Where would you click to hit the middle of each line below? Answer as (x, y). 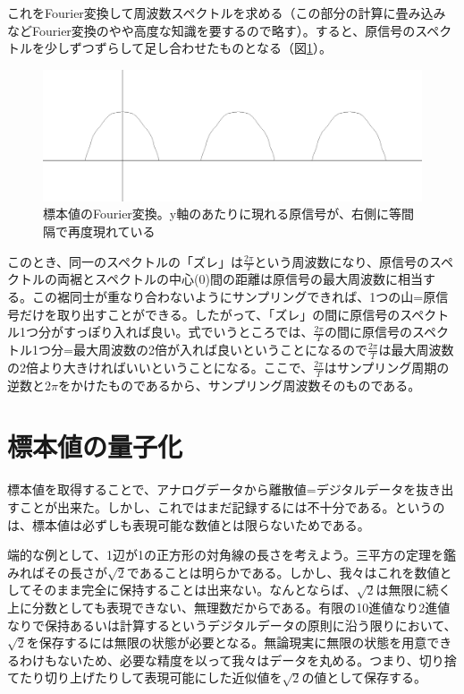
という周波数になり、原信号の (342, 261)
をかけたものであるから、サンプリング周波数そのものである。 (239, 385)
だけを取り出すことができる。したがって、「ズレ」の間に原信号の (210, 314)
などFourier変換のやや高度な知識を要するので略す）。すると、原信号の (211, 30)
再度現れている (111, 231)
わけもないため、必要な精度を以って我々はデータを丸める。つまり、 (219, 660)
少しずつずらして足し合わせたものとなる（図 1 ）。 (188, 48)
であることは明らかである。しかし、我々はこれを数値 (283, 572)
